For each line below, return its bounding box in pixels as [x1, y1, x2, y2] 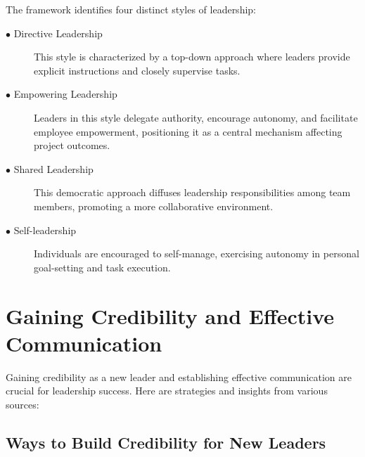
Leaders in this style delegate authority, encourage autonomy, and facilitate [34, 110, 358, 124]
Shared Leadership [13, 161, 94, 176]
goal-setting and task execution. [34, 259, 171, 274]
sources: [6, 397, 39, 411]
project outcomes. [34, 138, 110, 153]
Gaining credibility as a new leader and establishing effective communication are [6, 369, 352, 384]
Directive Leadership [13, 25, 103, 40]
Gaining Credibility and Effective [6, 301, 335, 330]
